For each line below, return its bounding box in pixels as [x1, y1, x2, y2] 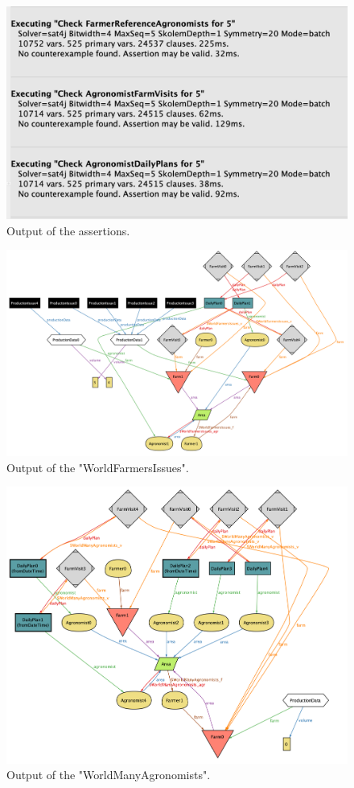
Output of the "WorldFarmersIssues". [6, 458, 189, 475]
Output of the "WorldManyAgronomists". [6, 766, 211, 783]
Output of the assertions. [6, 222, 130, 238]
